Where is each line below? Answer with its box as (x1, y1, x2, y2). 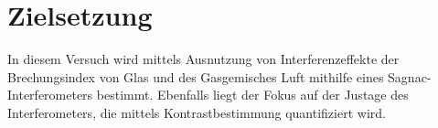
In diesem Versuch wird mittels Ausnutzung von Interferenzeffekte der (7, 49, 400, 69)
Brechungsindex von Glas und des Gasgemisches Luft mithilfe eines (7, 67, 384, 86)
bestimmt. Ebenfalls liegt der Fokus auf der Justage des (96, 85, 409, 104)
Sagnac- (388, 67, 432, 86)
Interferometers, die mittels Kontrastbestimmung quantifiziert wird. (7, 102, 386, 122)
